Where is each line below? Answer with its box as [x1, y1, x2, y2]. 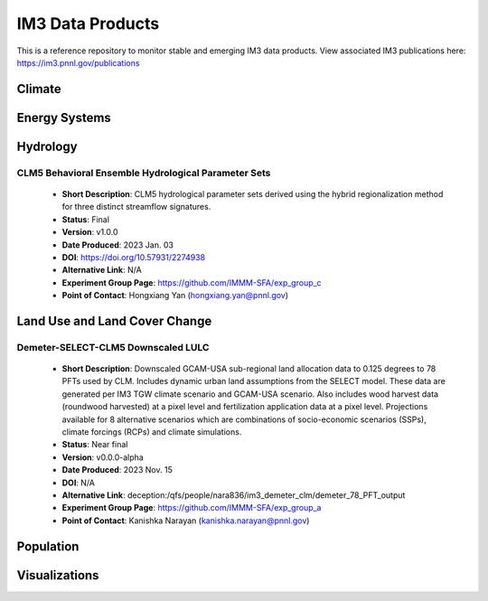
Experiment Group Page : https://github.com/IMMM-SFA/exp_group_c [61, 277, 322, 288]
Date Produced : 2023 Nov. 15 [61, 465, 174, 475]
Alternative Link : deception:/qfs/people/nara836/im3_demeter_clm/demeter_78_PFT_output [61, 489, 406, 501]
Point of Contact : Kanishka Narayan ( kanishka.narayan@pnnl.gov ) [61, 515, 310, 526]
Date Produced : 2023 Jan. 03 [61, 239, 174, 250]
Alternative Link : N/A [61, 265, 142, 276]
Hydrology [16, 138, 78, 154]
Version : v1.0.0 [61, 227, 118, 238]
